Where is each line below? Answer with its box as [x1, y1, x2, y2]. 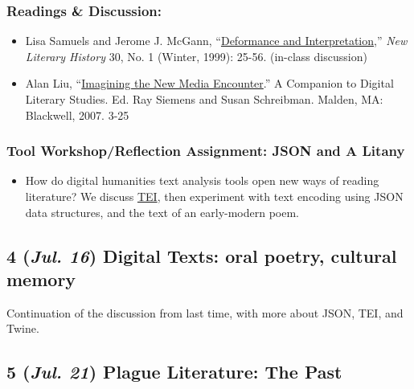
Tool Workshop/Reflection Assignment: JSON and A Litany [6, 141, 405, 161]
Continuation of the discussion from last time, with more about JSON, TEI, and [6, 304, 404, 321]
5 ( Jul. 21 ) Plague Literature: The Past [6, 359, 342, 384]
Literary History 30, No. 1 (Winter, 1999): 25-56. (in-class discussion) [25, 47, 367, 64]
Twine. [6, 320, 39, 337]
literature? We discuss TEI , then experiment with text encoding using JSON [25, 188, 404, 204]
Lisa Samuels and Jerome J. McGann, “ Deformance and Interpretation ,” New [25, 32, 408, 49]
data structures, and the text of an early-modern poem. [25, 203, 300, 220]
